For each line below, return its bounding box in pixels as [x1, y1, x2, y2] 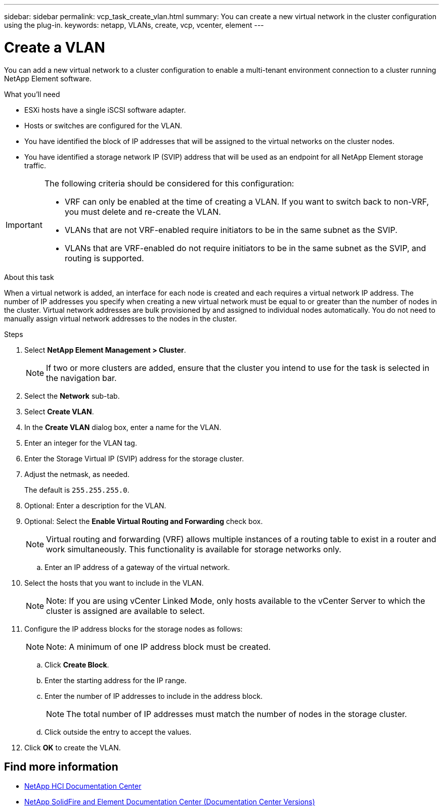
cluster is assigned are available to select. [46, 605, 205, 616]
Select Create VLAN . [24, 407, 94, 416]
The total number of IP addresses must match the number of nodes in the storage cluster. [66, 708, 407, 719]
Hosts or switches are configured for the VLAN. [24, 121, 182, 130]
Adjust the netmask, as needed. [24, 469, 130, 479]
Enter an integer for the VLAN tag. [24, 438, 137, 447]
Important [6, 219, 42, 230]
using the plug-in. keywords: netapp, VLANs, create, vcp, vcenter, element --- [4, 21, 264, 29]
